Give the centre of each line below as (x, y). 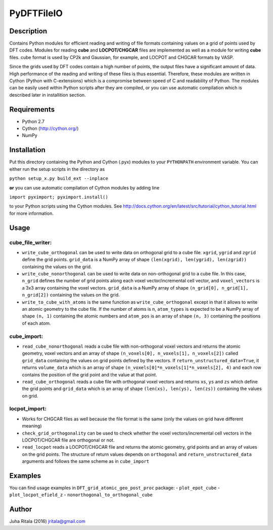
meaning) (32, 426)
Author (21, 510)
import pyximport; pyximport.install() (59, 197)
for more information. (32, 213)
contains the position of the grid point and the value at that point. (89, 374)
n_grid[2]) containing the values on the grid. (71, 295)
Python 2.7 (33, 121)
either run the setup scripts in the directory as (57, 169)
